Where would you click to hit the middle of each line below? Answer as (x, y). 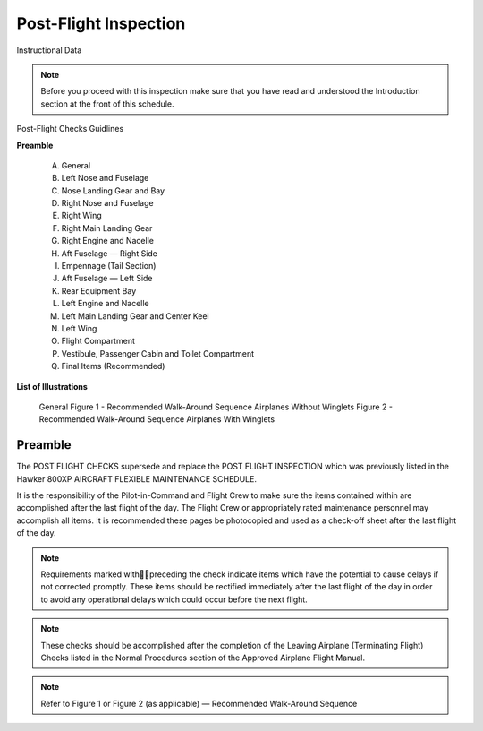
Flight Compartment (98, 341)
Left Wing (79, 328)
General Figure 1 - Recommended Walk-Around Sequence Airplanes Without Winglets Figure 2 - (216, 407)
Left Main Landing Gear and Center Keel (135, 316)
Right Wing (81, 216)
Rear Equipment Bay (99, 290)
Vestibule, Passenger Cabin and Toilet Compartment (158, 353)
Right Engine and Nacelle (107, 241)
